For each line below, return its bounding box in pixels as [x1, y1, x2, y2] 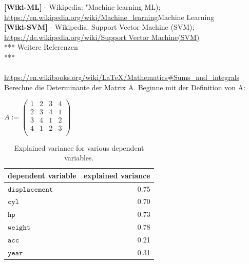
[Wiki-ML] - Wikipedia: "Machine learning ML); [4, 2, 161, 12]
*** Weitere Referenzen [4, 42, 78, 52]
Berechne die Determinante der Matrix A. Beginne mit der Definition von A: [4, 82, 245, 92]
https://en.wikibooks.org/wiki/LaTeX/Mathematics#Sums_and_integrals [4, 72, 240, 83]
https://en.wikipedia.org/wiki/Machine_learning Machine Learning [4, 11, 215, 22]
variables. [64, 152, 94, 163]
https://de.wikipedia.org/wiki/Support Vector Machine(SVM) [4, 31, 200, 42]
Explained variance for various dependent [14, 142, 144, 153]
